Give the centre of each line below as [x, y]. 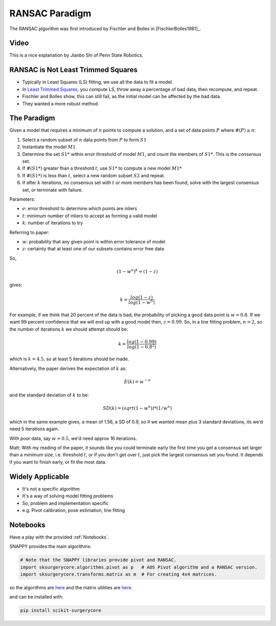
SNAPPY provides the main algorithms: [50, 546]
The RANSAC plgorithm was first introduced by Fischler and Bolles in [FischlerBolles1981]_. [105, 29]
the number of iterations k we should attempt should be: [69, 329]
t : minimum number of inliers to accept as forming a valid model [90, 216]
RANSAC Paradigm [50, 13]
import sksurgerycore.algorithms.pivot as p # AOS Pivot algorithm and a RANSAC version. [139, 567]
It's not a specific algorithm [51, 489]
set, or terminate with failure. [52, 190]
